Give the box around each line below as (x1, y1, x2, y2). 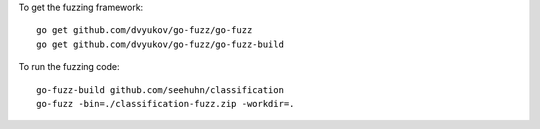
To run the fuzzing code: (18, 61, 120, 73)
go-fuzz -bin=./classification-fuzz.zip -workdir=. (36, 98, 295, 109)
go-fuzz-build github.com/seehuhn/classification (36, 84, 285, 95)
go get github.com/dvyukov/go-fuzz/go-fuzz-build (36, 38, 285, 50)
